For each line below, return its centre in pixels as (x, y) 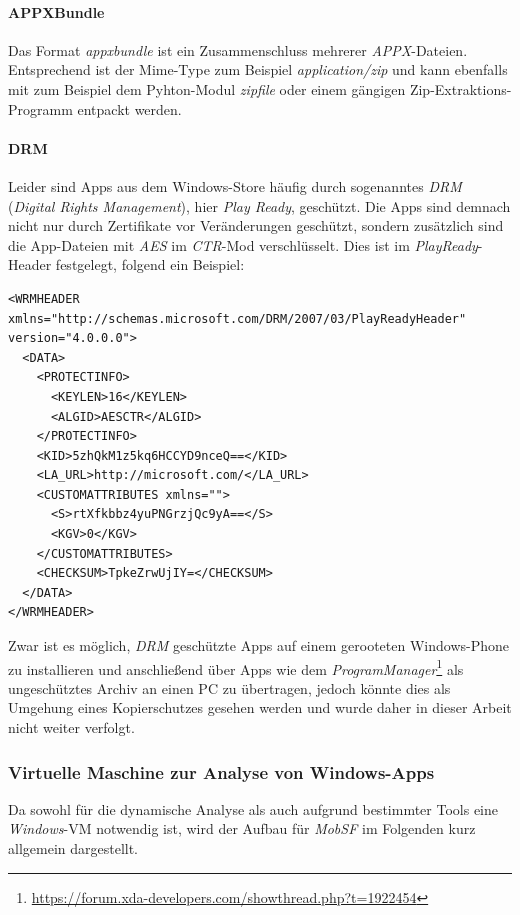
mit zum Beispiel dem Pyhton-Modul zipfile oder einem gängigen (207, 88)
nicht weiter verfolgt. (71, 727)
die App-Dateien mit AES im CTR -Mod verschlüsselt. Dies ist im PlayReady (243, 244)
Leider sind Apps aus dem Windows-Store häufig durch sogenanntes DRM (235, 185)
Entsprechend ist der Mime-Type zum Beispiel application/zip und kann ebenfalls (258, 69)
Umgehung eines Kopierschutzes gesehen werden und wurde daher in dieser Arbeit (260, 707)
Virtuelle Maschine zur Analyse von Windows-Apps (221, 771)
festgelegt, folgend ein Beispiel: (150, 264)
